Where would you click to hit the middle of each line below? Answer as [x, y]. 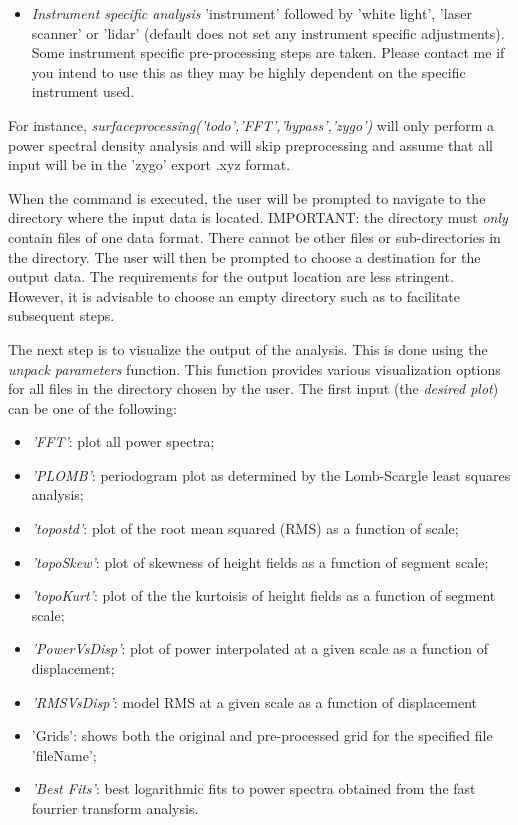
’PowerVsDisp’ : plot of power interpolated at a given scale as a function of [260, 648]
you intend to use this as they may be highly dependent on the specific [248, 71]
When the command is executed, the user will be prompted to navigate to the [247, 197]
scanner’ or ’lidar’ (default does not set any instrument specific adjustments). [268, 32]
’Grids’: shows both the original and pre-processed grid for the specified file [262, 735]
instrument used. [83, 91]
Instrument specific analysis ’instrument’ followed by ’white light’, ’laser [251, 13]
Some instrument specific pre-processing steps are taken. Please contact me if [268, 52]
